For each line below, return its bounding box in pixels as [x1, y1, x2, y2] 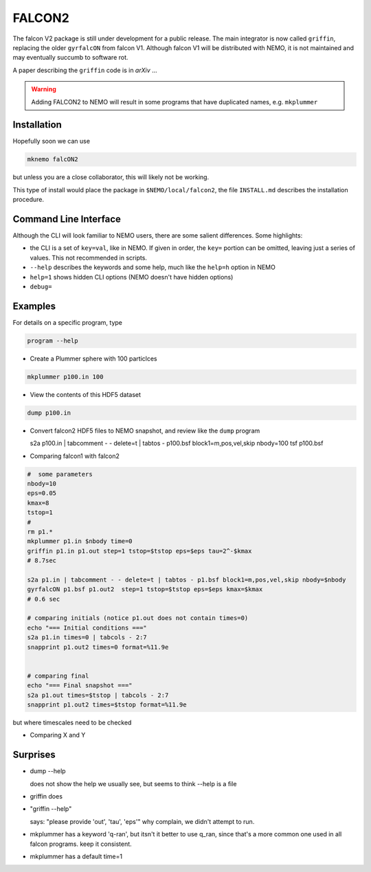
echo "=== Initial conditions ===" [27, 623, 147, 632]
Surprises [12, 749, 56, 761]
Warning [31, 85, 56, 93]
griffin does [30, 792, 63, 801]
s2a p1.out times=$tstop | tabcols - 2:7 [27, 691, 169, 699]
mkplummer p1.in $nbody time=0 [27, 538, 133, 545]
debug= [30, 283, 52, 291]
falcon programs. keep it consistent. [30, 840, 132, 848]
